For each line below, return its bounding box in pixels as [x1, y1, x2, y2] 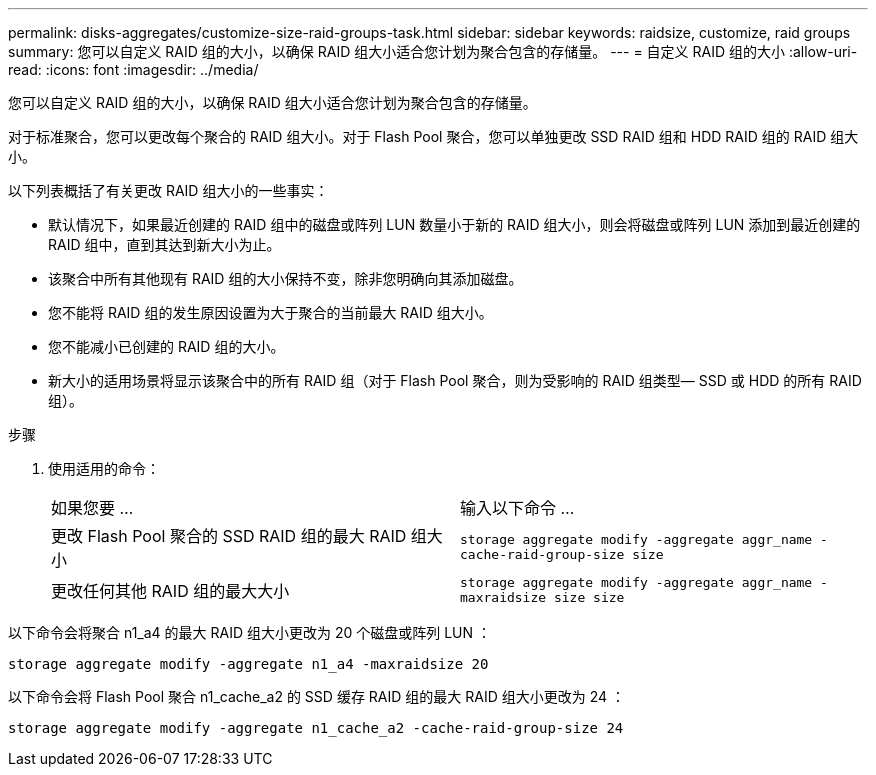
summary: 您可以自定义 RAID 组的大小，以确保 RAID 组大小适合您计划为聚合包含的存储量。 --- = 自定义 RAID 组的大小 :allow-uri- [8, 43, 858, 60]
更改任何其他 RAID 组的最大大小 [51, 581, 290, 601]
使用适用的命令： [48, 460, 160, 477]
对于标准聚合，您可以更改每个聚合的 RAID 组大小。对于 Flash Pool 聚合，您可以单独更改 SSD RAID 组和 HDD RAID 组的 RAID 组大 [8, 128, 859, 145]
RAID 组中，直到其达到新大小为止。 [48, 236, 281, 253]
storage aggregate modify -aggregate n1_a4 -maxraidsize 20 [8, 656, 489, 672]
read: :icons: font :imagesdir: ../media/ [8, 61, 259, 78]
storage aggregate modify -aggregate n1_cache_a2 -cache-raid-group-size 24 [8, 720, 624, 736]
